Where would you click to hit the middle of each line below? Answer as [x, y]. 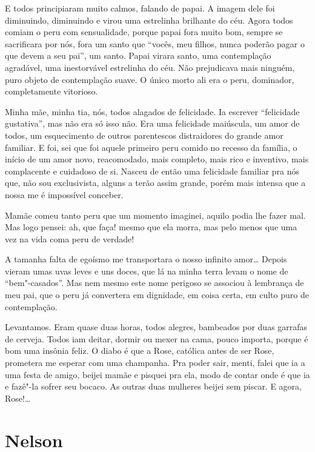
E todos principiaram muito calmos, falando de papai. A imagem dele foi [140, 8]
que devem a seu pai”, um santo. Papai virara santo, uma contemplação [138, 55]
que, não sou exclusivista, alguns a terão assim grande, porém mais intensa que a [155, 183]
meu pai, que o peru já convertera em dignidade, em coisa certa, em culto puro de [157, 295]
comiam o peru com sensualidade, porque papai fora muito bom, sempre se [144, 32]
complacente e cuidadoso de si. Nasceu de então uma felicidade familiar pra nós [152, 171]
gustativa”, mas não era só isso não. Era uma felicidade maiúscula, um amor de [152, 123]
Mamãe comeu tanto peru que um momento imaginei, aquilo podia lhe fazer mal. [155, 215]
